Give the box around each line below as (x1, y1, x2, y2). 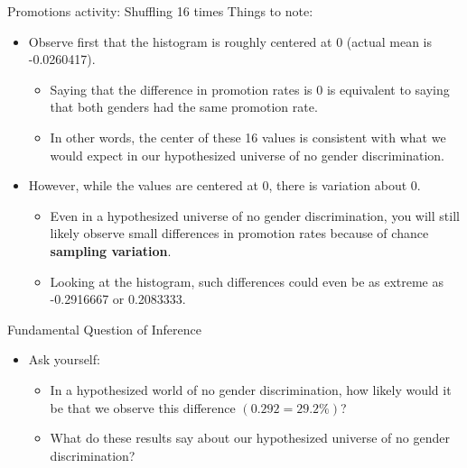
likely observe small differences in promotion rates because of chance (50, 224, 429, 243)
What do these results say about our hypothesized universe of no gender (50, 428, 450, 447)
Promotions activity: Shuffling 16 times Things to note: (7, 2, 313, 20)
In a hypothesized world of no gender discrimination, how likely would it (50, 380, 452, 399)
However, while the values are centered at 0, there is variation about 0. (28, 176, 421, 195)
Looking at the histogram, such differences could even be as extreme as (50, 271, 444, 290)
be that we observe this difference (50, 398, 236, 417)
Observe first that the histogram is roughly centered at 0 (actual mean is (28, 32, 433, 50)
